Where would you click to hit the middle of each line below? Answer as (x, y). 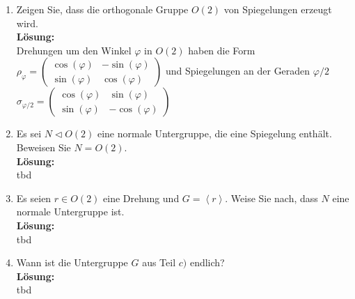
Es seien (34, 198)
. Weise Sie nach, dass (271, 198)
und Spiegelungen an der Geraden (238, 71)
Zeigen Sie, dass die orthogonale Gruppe (102, 9)
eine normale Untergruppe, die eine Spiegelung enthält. (214, 133)
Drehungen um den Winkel (74, 50)
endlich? (207, 262)
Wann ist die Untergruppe (72, 262)
